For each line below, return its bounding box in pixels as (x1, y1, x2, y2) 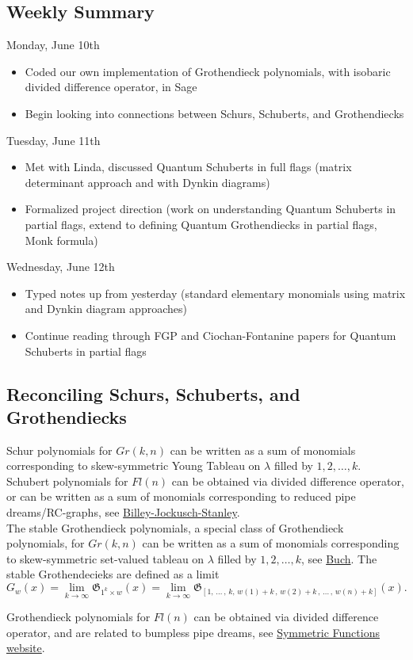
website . (6, 639, 45, 656)
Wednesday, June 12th (6, 258, 115, 275)
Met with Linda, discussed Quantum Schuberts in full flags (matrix (25, 158, 352, 175)
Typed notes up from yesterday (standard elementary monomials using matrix (25, 284, 406, 301)
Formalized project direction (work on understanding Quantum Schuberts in (25, 200, 396, 217)
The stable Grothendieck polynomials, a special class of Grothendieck (6, 519, 344, 536)
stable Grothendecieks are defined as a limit (6, 566, 220, 582)
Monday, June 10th (6, 36, 100, 53)
